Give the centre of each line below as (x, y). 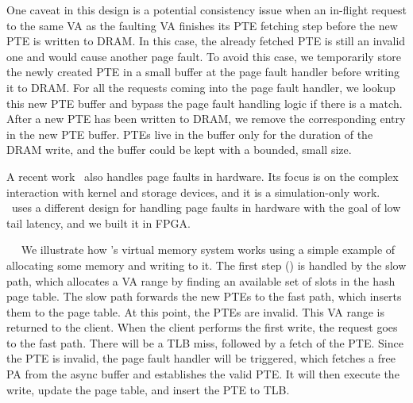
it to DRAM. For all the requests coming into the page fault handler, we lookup (201, 87)
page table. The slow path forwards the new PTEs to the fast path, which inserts (204, 296)
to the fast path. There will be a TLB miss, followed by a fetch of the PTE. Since (205, 342)
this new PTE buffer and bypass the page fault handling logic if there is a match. (205, 103)
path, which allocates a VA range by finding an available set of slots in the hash (201, 280)
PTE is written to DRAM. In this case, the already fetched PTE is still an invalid (206, 41)
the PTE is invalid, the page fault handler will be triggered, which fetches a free (201, 358)
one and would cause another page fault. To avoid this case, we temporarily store (204, 56)
